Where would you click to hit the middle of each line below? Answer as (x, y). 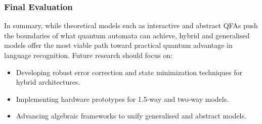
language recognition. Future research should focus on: (89, 55)
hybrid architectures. (48, 82)
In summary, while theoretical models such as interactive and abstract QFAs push (131, 25)
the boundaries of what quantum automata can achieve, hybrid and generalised (127, 35)
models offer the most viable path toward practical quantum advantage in (118, 45)
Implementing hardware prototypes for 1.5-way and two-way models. (122, 99)
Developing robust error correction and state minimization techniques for (129, 72)
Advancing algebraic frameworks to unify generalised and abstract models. (131, 116)
